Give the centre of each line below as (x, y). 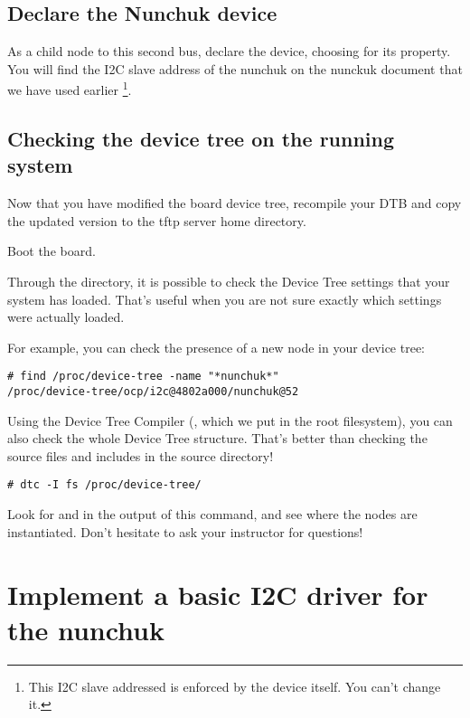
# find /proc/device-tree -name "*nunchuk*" (143, 377)
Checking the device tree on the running (201, 139)
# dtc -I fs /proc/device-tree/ (104, 485)
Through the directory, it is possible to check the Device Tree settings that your (229, 282)
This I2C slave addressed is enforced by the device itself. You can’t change (235, 686)
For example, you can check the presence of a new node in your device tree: (216, 347)
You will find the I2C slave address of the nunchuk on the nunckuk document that (235, 68)
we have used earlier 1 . (70, 89)
